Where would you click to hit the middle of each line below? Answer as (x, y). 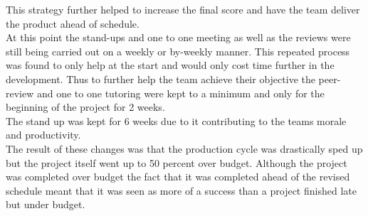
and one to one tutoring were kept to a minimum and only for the (180, 93)
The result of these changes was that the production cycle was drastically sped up (184, 148)
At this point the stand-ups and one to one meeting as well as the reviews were (178, 37)
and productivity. (43, 135)
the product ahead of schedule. (73, 23)
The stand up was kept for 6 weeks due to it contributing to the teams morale (176, 120)
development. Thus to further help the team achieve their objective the (161, 79)
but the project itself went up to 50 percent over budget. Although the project (177, 162)
